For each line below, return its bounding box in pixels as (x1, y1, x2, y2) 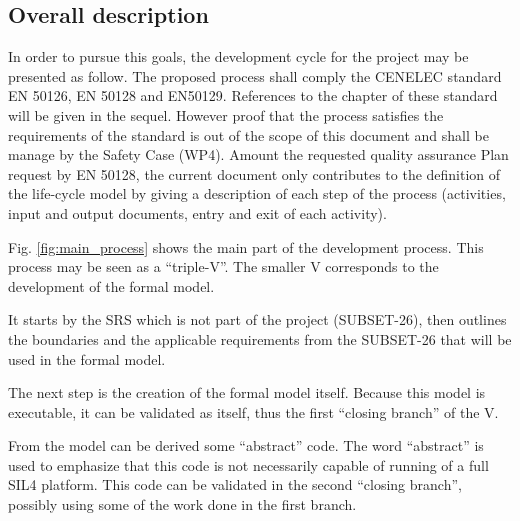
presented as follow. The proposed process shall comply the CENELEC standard (8, 65, 502, 86)
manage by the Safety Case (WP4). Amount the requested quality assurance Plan (8, 144, 509, 165)
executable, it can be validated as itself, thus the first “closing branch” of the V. (8, 401, 499, 422)
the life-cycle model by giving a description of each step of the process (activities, (8, 183, 506, 204)
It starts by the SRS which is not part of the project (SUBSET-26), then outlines (8, 309, 507, 330)
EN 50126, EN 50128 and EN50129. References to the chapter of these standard (8, 85, 498, 106)
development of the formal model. (8, 275, 215, 296)
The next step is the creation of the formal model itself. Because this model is (8, 382, 486, 403)
